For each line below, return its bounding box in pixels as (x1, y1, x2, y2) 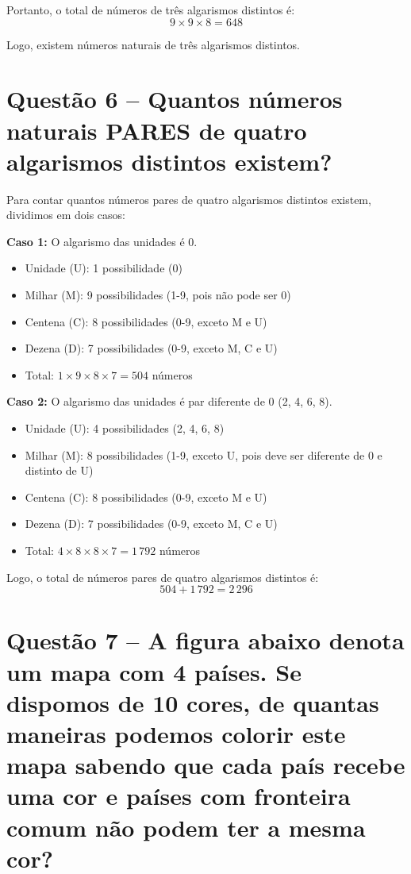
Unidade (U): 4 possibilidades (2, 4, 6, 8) (25, 420, 225, 437)
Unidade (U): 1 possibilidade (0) (25, 260, 182, 276)
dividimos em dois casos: (6, 206, 126, 223)
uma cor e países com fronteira (6, 780, 351, 812)
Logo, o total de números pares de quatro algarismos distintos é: (6, 568, 319, 585)
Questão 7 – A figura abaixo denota (6, 624, 405, 656)
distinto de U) (25, 462, 94, 479)
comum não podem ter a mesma (6, 810, 366, 843)
